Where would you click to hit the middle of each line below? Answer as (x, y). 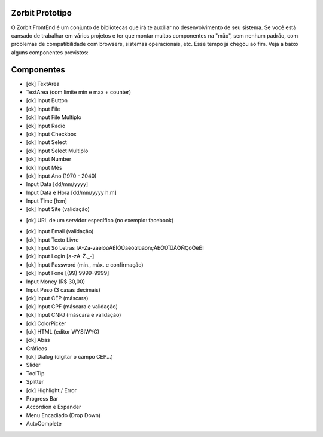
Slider (33, 365)
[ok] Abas (38, 340)
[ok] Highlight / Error (51, 390)
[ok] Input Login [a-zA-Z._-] (60, 256)
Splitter (35, 382)
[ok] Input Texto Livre (52, 240)
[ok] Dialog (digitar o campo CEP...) (70, 357)
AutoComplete (44, 424)
